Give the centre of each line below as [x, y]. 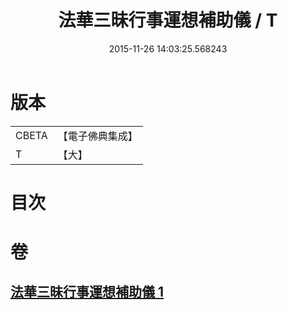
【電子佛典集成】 [97, 136]
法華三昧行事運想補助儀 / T [168, 20]
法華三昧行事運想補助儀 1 [87, 292]
